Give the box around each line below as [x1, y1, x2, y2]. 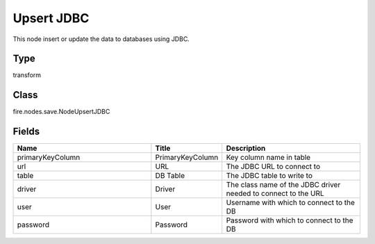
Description [226, 143, 266, 153]
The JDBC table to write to [226, 171, 312, 181]
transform [12, 71, 42, 79]
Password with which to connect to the [226, 215, 353, 225]
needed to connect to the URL [226, 188, 324, 198]
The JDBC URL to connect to [226, 162, 321, 172]
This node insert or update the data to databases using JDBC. [12, 35, 190, 43]
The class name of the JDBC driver [226, 180, 341, 190]
